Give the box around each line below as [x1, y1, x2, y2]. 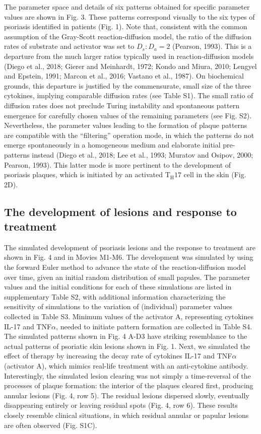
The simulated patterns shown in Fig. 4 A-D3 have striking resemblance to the [4, 331, 247, 341]
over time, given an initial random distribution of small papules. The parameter [4, 271, 250, 282]
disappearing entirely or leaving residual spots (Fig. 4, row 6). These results [4, 400, 238, 410]
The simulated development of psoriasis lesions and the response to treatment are [4, 242, 255, 252]
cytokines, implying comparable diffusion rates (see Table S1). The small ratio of [4, 90, 253, 101]
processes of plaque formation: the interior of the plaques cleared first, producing [4, 380, 253, 391]
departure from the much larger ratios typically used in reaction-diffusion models [4, 50, 254, 61]
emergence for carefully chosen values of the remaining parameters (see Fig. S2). [4, 110, 252, 120]
